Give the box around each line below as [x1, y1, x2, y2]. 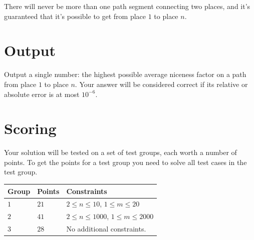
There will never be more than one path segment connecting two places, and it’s [4, 1, 250, 11]
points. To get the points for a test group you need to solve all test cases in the [4, 156, 247, 167]
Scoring [4, 118, 57, 138]
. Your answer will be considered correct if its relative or [75, 78, 248, 89]
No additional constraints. [66, 223, 146, 234]
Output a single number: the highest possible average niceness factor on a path [4, 69, 246, 79]
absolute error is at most [4, 88, 80, 99]
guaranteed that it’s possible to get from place [4, 10, 146, 21]
